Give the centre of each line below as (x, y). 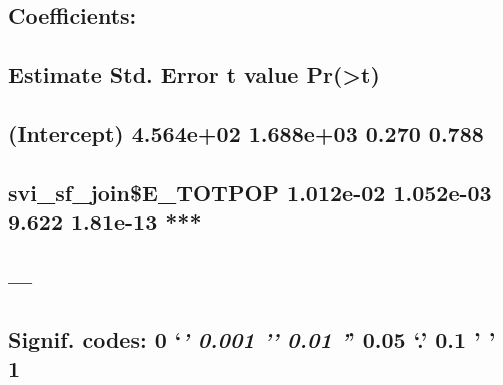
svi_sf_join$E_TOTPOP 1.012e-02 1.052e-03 (250, 191)
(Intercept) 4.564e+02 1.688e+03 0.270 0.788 (246, 132)
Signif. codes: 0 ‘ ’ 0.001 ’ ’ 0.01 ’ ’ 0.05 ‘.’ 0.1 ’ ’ (252, 338)
